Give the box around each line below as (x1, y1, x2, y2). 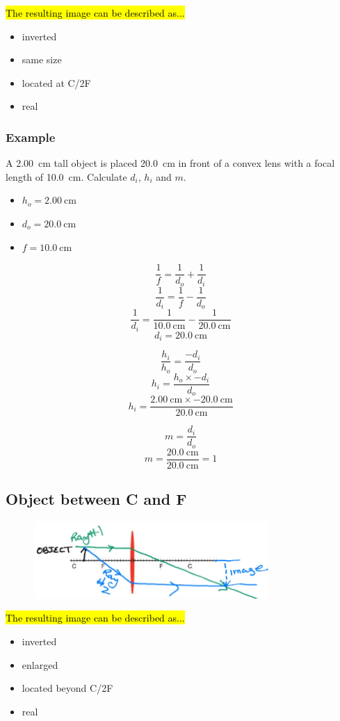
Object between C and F (6, 488, 187, 510)
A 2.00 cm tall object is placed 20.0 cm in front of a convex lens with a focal (6, 156, 335, 170)
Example (6, 128, 56, 145)
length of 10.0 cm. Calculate (6, 169, 127, 184)
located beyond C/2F (22, 681, 113, 695)
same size (22, 52, 62, 67)
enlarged (22, 657, 58, 672)
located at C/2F (22, 75, 91, 90)
